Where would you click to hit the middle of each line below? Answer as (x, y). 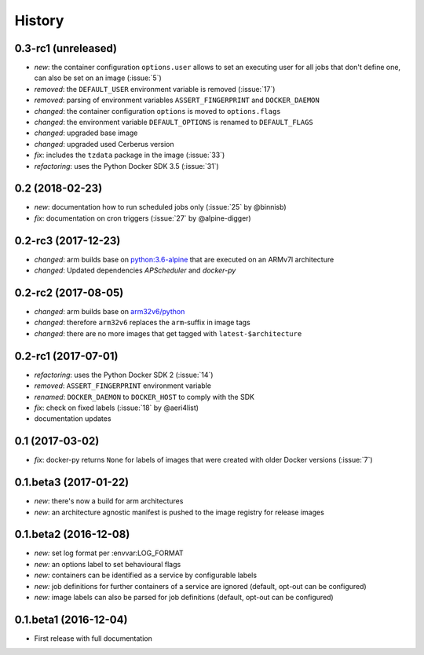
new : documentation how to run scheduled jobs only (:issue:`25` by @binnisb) (160, 207)
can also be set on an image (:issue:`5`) (98, 78)
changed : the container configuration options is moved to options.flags (158, 111)
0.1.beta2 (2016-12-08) (72, 534)
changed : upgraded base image (86, 133)
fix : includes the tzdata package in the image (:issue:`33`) (130, 155)
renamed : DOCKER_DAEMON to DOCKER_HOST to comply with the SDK (144, 397)
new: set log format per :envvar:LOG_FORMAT (109, 553)
